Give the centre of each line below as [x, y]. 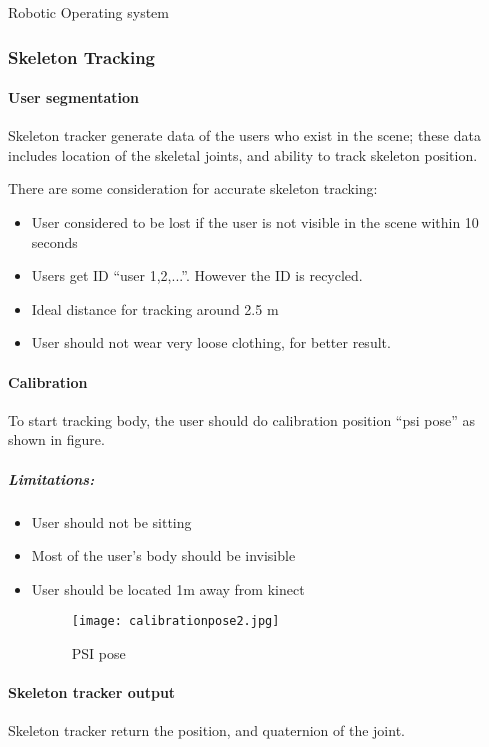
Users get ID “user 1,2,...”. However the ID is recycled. [197, 275]
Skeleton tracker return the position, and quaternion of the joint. [206, 730]
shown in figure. [56, 439]
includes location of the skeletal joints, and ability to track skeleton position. [243, 154]
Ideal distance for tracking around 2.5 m [155, 308]
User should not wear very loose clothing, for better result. [211, 342]
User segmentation [73, 97]
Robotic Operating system [88, 12]
